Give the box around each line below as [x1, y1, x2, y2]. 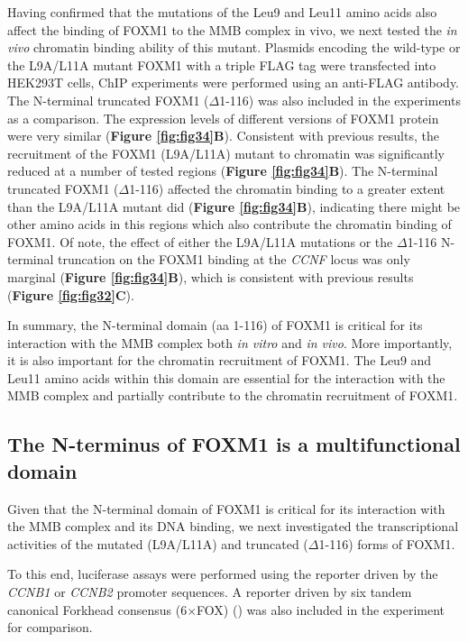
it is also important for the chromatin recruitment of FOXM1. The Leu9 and [7, 351, 432, 370]
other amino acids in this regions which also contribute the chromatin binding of [7, 215, 452, 234]
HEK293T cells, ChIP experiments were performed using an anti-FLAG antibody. [7, 73, 460, 92]
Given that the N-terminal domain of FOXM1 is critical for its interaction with [7, 499, 445, 518]
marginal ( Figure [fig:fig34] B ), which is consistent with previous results [7, 267, 414, 286]
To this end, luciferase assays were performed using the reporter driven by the [7, 564, 438, 583]
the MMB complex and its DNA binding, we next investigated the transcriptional [7, 517, 459, 536]
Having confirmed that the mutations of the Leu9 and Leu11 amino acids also [7, 3, 437, 21]
